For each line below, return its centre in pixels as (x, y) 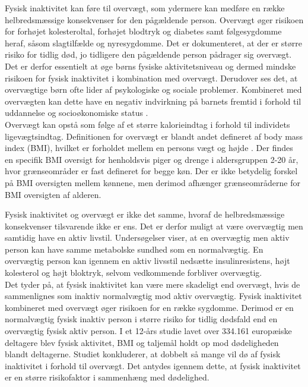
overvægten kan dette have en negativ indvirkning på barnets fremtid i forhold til (153, 101)
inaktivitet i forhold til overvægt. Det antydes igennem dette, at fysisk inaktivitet (153, 365)
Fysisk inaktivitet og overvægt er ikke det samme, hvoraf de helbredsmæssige (145, 214)
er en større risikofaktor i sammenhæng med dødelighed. (107, 377)
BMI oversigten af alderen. (53, 194)
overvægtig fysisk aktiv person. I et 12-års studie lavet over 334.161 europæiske (148, 331)
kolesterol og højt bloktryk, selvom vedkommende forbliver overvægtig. (134, 273)
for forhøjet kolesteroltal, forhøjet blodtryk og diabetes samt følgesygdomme (143, 31)
